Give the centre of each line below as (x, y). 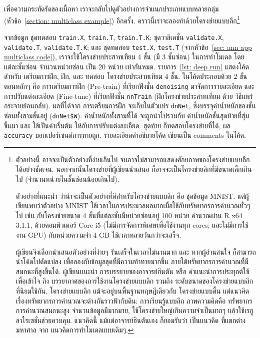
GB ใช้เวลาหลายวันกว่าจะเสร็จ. (140, 234)
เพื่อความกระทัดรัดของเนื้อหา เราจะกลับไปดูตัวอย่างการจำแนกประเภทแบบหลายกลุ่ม (111, 8)
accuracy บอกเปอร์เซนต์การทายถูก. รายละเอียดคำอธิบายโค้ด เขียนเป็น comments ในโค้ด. (125, 135)
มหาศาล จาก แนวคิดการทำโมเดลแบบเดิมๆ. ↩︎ (75, 330)
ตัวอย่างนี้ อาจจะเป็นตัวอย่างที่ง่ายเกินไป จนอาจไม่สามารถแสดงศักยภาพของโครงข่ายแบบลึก (133, 159)
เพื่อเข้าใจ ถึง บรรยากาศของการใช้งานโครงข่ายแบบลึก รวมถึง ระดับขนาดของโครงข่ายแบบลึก (134, 281)
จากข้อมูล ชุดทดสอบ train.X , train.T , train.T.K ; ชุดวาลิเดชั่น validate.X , (114, 37)
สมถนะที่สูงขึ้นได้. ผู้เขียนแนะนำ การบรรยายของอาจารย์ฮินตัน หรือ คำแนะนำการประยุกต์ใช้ (132, 271)
